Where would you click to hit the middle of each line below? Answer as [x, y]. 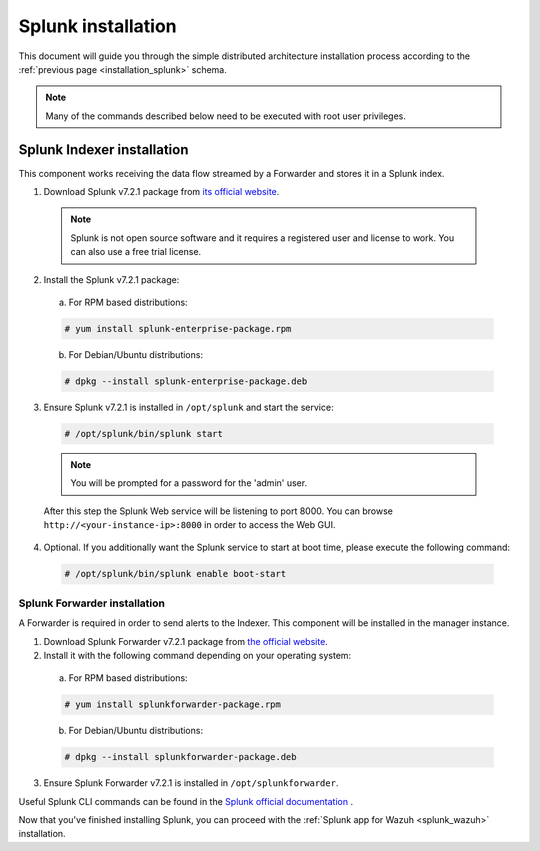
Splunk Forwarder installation [91, 603]
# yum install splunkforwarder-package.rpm [173, 704]
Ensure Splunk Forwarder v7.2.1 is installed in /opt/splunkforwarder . [191, 783]
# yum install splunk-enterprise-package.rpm [178, 328]
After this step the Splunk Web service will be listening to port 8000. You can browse [218, 511]
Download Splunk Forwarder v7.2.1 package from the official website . [186, 641]
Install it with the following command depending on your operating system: [197, 655]
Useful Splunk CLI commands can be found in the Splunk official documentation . [186, 801]
